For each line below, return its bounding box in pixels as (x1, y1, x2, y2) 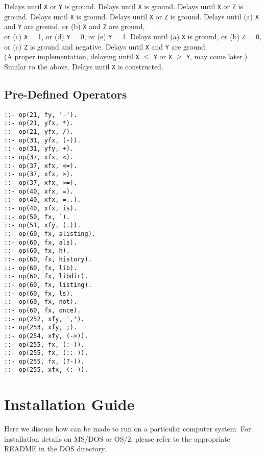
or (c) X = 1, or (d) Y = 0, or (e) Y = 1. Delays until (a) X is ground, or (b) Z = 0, (4, 31, 261, 41)
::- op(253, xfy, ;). (4, 324, 78, 331)
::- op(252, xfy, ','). (4, 315, 85, 323)
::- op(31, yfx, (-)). (4, 136, 81, 144)
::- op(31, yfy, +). (4, 145, 74, 153)
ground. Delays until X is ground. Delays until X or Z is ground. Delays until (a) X (4, 11, 259, 21)
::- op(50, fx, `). (4, 213, 70, 221)
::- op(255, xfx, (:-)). (4, 366, 88, 374)
